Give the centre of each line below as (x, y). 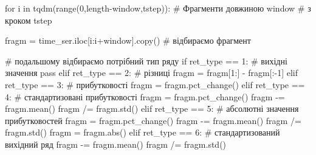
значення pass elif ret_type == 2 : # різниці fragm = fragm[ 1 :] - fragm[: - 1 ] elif (152, 73)
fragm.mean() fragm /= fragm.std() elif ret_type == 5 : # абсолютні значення (152, 108)
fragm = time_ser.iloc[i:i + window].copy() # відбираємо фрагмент (128, 40)
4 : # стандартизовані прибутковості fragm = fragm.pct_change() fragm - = (145, 96)
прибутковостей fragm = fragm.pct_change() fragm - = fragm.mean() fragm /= (153, 120)
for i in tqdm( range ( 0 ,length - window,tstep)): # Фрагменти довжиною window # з (158, 8)
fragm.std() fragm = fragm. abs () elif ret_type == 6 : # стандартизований (143, 132)
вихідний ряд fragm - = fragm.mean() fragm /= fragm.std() (116, 144)
